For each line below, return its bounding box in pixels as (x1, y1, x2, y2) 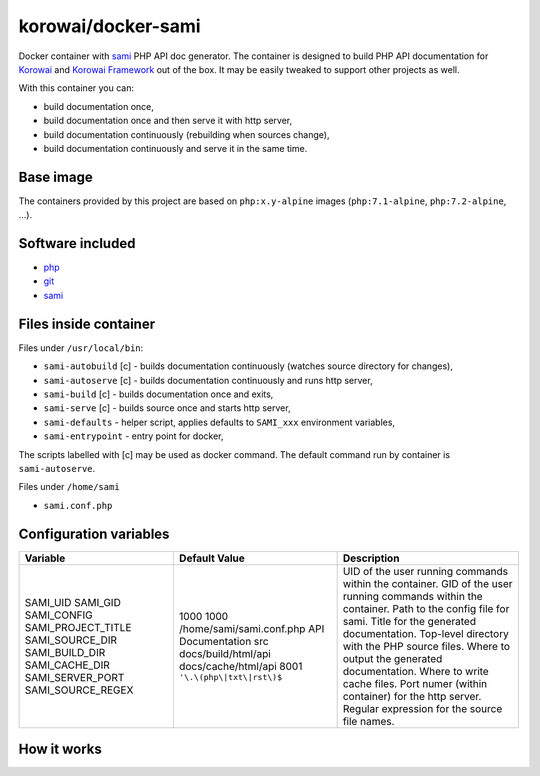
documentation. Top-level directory (342, 626, 509, 640)
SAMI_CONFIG (24, 608, 94, 622)
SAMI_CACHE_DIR (24, 658, 110, 672)
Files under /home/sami (18, 481, 120, 493)
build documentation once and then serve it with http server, (43, 115, 293, 127)
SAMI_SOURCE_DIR (24, 633, 118, 647)
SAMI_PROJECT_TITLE (24, 620, 132, 634)
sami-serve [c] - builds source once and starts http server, (43, 402, 291, 414)
